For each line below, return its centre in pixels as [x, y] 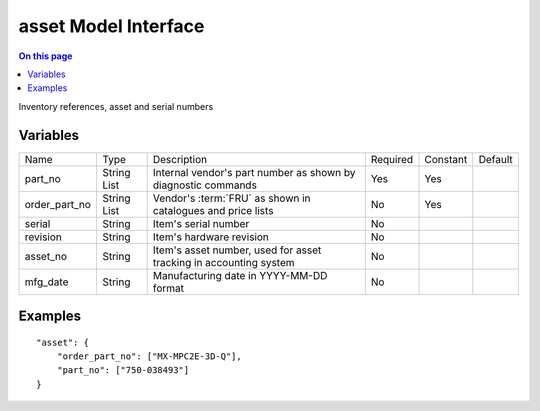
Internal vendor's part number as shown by [254, 172]
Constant [446, 159]
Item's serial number [201, 223]
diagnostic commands [204, 185]
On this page [45, 56]
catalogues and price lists [213, 210]
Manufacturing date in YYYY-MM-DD [240, 275]
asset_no [46, 256]
